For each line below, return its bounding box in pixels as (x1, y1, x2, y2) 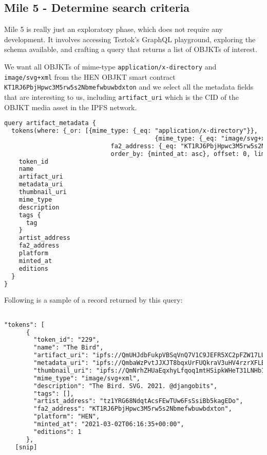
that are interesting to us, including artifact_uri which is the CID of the (4, 91, 239, 102)
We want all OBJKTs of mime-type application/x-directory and (4, 61, 217, 72)
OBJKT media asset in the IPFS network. (4, 101, 137, 112)
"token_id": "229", (33, 336, 100, 344)
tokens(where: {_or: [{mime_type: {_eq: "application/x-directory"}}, (11, 127, 258, 135)
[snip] (15, 443, 37, 451)
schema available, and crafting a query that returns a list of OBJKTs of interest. (4, 44, 257, 55)
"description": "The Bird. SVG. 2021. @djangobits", (33, 382, 218, 390)
